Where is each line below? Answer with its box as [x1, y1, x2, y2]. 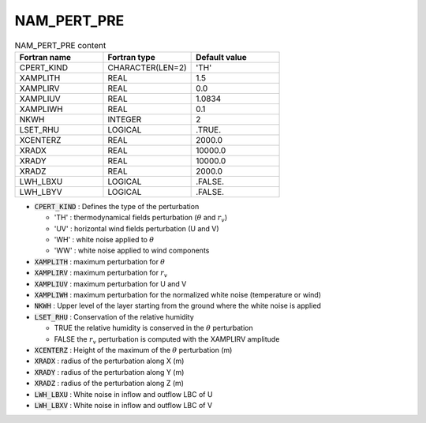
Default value [196, 51, 248, 62]
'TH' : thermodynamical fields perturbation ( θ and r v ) [54, 213, 228, 224]
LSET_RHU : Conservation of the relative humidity [34, 312, 194, 321]
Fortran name [19, 51, 71, 62]
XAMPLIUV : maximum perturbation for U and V [34, 279, 187, 288]
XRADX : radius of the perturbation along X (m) [34, 356, 185, 366]
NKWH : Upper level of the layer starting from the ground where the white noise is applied [34, 301, 321, 311]
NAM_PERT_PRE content [14, 39, 106, 51]
